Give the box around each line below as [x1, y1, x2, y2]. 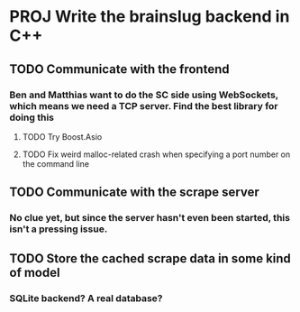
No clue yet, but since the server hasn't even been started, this [9, 212, 291, 225]
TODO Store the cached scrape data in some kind [9, 251, 291, 266]
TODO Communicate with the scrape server [9, 185, 259, 200]
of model [9, 264, 60, 280]
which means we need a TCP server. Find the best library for [9, 99, 278, 112]
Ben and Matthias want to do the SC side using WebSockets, [9, 88, 279, 101]
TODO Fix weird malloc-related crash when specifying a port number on [22, 149, 291, 160]
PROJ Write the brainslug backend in [9, 6, 290, 27]
